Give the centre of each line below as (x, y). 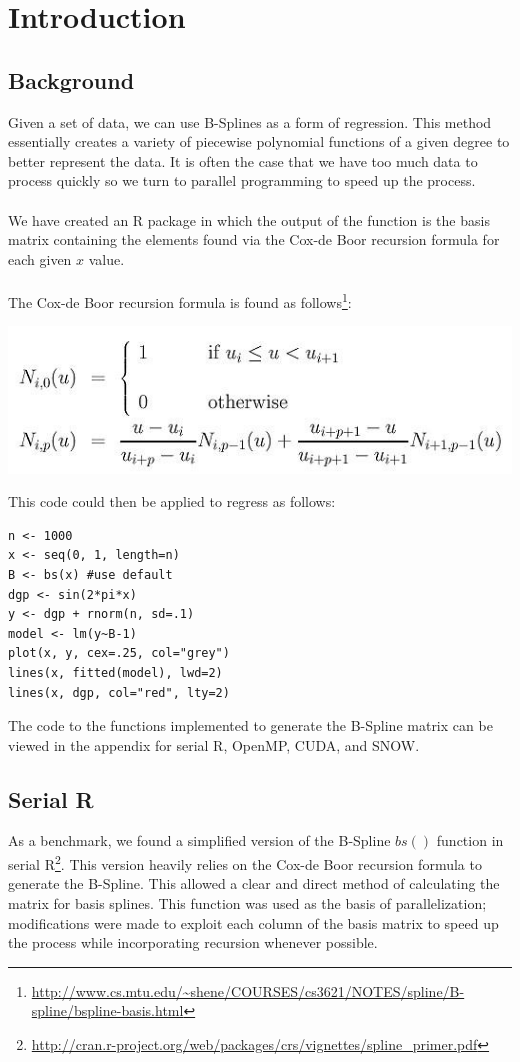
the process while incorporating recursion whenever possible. (193, 942)
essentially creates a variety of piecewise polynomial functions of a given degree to (259, 141)
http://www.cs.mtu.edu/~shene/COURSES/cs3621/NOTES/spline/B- (248, 990)
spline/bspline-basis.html (107, 1010)
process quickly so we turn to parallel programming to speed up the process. (242, 180)
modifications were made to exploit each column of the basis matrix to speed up (253, 922)
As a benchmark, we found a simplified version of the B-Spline (199, 840)
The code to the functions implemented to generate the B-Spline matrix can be (250, 725)
